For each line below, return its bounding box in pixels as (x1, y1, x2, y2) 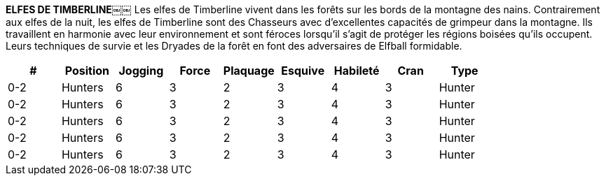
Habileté (333, 64, 380, 78)
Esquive (281, 64, 325, 78)
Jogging (118, 64, 164, 78)
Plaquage (223, 64, 275, 78)
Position (64, 64, 110, 78)
